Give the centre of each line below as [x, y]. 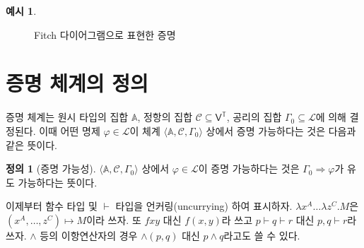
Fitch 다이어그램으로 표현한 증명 [105, 34]
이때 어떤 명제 [70, 130]
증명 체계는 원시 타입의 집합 [67, 117]
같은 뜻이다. [31, 144]
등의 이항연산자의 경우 [89, 235]
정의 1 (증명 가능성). [51, 169]
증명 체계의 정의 [77, 83]
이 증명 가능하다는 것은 [249, 169]
